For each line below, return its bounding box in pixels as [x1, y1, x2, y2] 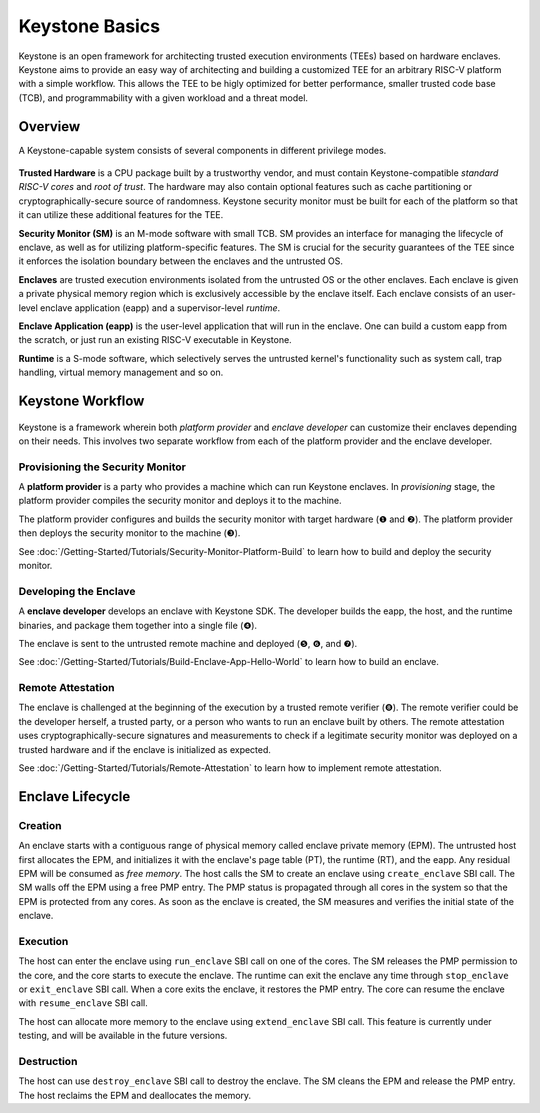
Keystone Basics [18, 15, 160, 37]
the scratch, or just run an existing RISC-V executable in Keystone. [18, 334, 292, 346]
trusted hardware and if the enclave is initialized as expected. [18, 743, 272, 755]
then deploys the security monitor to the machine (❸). [18, 527, 241, 539]
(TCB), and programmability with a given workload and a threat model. [18, 91, 309, 104]
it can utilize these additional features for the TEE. [18, 209, 224, 221]
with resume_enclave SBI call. [18, 997, 149, 1009]
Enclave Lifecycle [18, 788, 131, 805]
